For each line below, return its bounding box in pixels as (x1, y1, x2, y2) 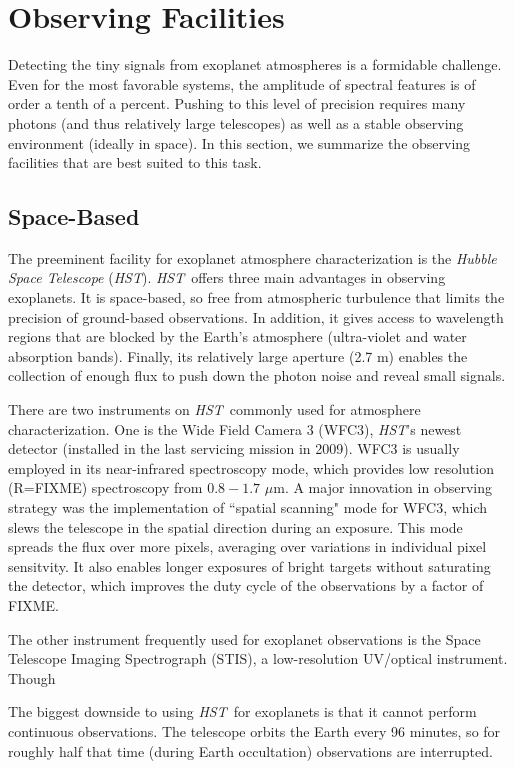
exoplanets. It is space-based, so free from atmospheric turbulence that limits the (8, 287, 505, 308)
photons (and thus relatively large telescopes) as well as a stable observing (8, 112, 464, 133)
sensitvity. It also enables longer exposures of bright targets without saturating (8, 555, 491, 576)
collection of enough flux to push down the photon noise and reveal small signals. (8, 365, 506, 386)
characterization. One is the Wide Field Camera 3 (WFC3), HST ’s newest (8, 418, 462, 439)
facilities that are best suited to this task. (8, 152, 262, 173)
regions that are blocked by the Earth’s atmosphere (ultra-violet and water (8, 326, 467, 347)
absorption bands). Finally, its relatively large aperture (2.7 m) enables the (8, 345, 468, 366)
